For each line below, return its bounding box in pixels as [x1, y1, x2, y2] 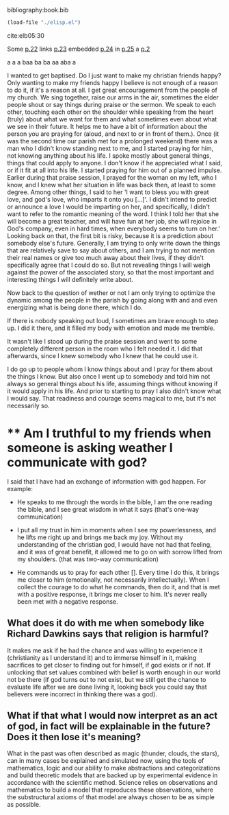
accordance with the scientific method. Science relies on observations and [7, 779, 217, 787]
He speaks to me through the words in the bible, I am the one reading [16, 497, 213, 506]
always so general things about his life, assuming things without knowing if [7, 379, 218, 388]
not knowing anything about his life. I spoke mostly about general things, [7, 151, 212, 160]
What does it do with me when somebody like [7, 617, 205, 629]
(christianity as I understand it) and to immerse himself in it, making [7, 653, 197, 661]
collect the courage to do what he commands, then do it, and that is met [16, 582, 220, 591]
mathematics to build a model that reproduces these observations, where [7, 786, 214, 794]
